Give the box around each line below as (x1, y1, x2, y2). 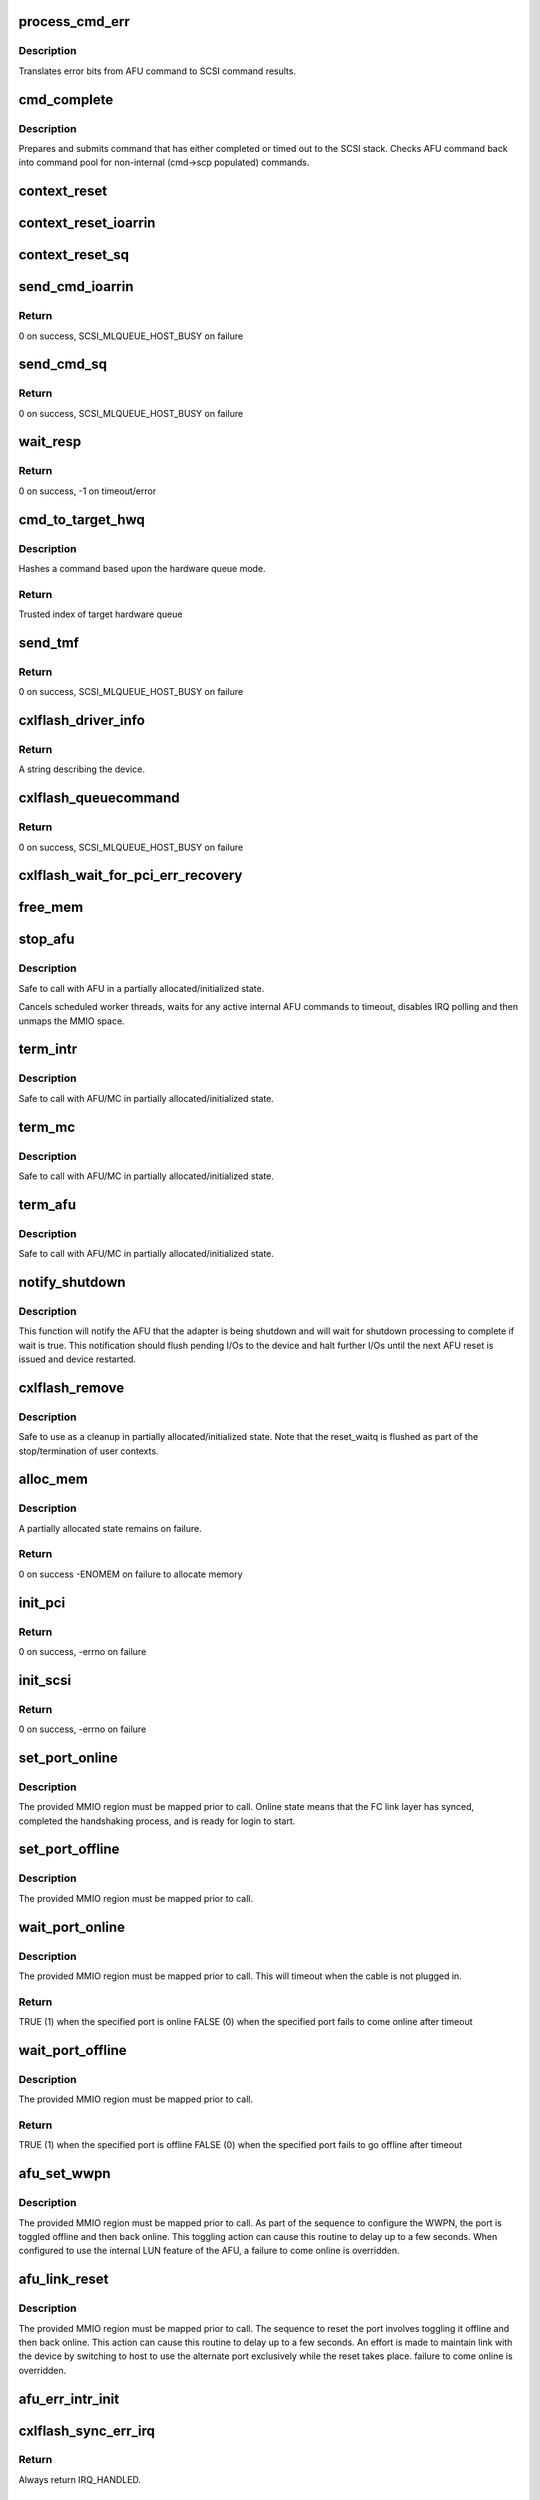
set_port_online (18, 1749, 119, 1766)
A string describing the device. (18, 763, 145, 775)
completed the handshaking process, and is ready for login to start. (18, 1815, 296, 1827)
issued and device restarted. (18, 1353, 137, 1365)
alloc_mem (18, 1471, 89, 1488)
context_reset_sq (18, 246, 130, 264)
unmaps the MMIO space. (18, 1015, 125, 1027)
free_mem (18, 899, 84, 916)
